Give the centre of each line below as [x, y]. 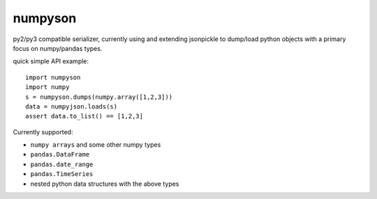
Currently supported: [43, 132]
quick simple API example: [51, 61]
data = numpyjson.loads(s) [72, 106]
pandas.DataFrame [60, 154]
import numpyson [53, 77]
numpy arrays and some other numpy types [96, 145]
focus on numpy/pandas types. [58, 48]
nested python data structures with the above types [105, 184]
